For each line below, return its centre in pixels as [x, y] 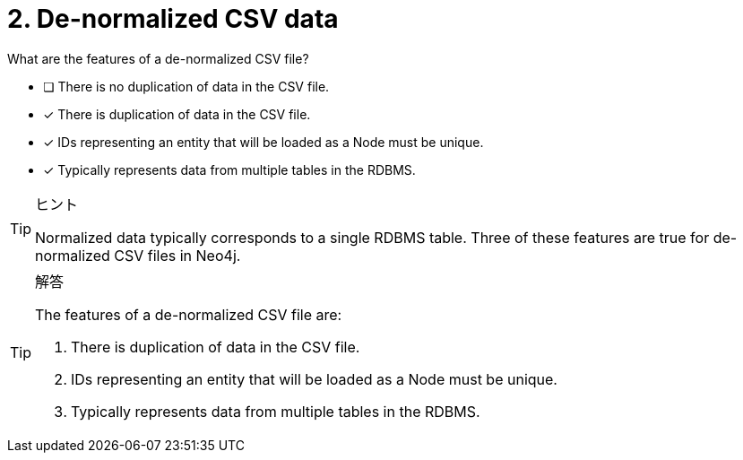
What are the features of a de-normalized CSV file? [158, 58]
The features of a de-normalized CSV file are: [189, 314]
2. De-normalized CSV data [173, 19]
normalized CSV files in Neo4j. [138, 255]
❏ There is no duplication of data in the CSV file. [186, 86]
